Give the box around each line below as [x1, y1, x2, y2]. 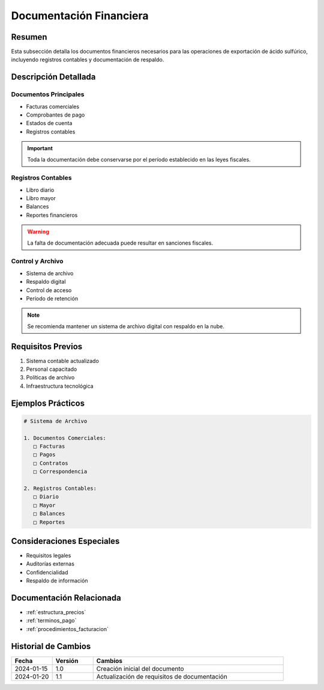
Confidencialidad [26, 569, 68, 576]
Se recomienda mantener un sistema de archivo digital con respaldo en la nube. [27, 322, 224, 330]
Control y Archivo [11, 257, 64, 266]
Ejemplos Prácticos [11, 398, 85, 408]
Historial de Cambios [11, 641, 91, 652]
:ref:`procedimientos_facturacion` [26, 625, 109, 632]
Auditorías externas [26, 560, 75, 567]
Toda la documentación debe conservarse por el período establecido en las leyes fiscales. [27, 156, 251, 163]
